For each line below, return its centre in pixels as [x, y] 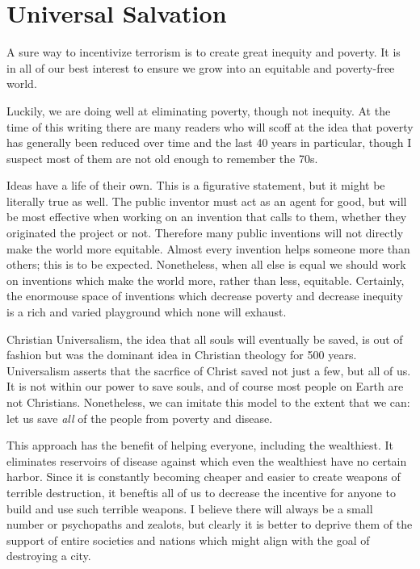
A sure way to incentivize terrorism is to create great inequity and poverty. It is [204, 52]
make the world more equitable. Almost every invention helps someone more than [208, 248]
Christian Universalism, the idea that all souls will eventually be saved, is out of [205, 339]
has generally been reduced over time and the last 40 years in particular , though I [209, 142]
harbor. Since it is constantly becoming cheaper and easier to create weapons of [204, 477]
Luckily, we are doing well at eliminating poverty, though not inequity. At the [199, 110]
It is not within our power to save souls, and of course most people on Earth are [205, 386]
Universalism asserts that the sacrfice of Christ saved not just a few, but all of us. [209, 370]
